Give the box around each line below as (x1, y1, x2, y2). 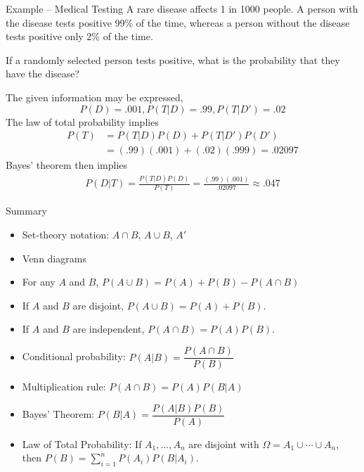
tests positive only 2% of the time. (6, 29, 153, 44)
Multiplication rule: (22, 379, 106, 394)
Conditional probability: (22, 349, 126, 364)
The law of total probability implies (6, 114, 159, 129)
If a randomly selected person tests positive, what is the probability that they (6, 52, 340, 67)
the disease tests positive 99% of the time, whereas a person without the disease (6, 15, 350, 30)
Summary (6, 203, 47, 218)
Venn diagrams (22, 250, 86, 265)
